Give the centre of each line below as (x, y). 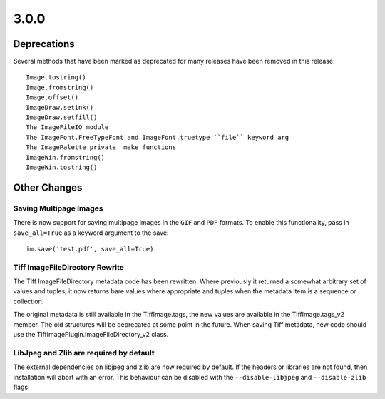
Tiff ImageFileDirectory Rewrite (68, 267)
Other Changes (48, 187)
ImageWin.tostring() (62, 167)
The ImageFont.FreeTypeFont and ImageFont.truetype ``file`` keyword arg (158, 137)
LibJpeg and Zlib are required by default (84, 353)
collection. (29, 301)
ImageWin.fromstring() (66, 157)
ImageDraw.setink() (60, 107)
